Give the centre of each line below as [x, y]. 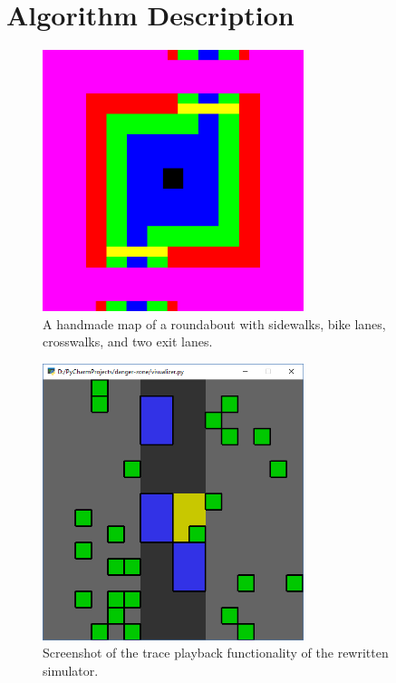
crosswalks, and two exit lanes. [128, 341]
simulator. [71, 670]
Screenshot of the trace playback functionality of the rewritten [216, 653]
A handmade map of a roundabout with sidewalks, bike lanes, [214, 323]
